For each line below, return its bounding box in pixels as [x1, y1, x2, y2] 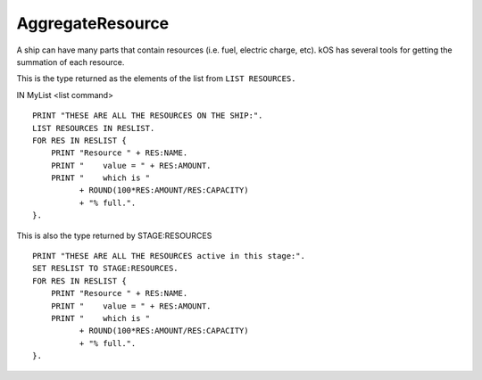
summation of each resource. [16, 56, 125, 67]
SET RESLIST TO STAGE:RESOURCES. [32, 263, 179, 274]
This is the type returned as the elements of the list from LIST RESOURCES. [16, 73, 296, 84]
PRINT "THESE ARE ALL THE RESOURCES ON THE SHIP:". [32, 111, 263, 120]
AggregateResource [16, 13, 170, 33]
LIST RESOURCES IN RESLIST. [32, 123, 155, 133]
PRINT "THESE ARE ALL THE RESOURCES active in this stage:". [32, 251, 305, 261]
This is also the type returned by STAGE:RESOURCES [16, 230, 212, 241]
